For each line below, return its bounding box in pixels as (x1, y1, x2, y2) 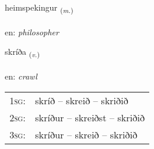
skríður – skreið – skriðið (35, 127, 137, 141)
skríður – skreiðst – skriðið (35, 110, 145, 124)
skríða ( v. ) (5, 45, 40, 59)
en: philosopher (5, 25, 59, 38)
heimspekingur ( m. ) (5, 1, 73, 15)
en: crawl (5, 70, 37, 82)
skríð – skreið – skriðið (35, 93, 129, 107)
